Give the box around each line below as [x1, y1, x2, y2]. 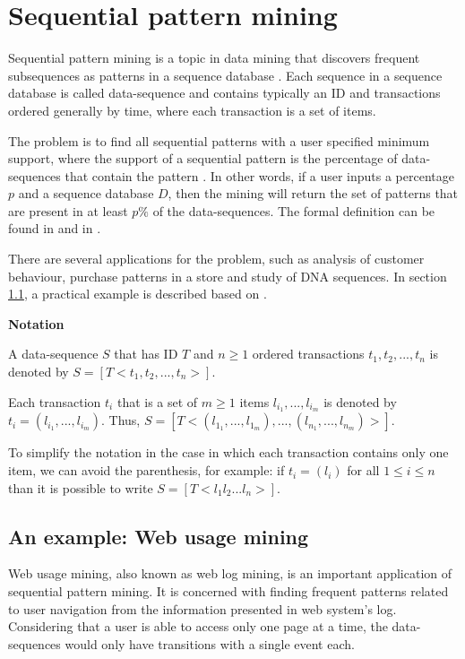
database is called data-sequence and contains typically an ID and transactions [8, 83, 441, 102]
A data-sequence [8, 344, 99, 363]
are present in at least [8, 201, 128, 220]
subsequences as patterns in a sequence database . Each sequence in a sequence [8, 65, 443, 84]
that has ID [114, 344, 178, 363]
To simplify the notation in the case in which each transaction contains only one [8, 443, 449, 462]
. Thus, [101, 411, 141, 429]
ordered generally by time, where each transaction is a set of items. [8, 100, 376, 119]
